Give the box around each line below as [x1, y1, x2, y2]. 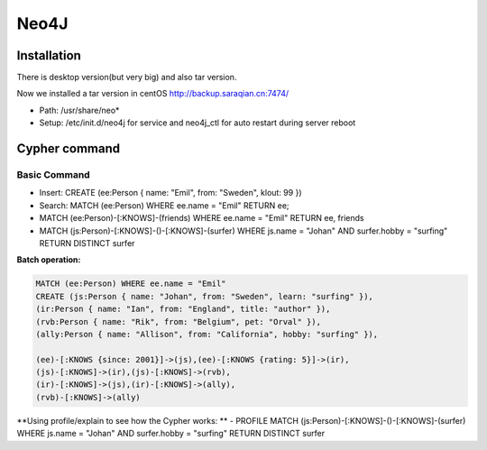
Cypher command [16, 141, 121, 157]
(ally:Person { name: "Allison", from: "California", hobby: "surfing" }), [35, 329, 379, 339]
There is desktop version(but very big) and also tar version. [16, 72, 237, 83]
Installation [16, 48, 81, 63]
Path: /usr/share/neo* [39, 105, 120, 115]
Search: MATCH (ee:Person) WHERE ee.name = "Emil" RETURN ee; [39, 199, 289, 211]
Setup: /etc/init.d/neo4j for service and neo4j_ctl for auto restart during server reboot [39, 117, 356, 128]
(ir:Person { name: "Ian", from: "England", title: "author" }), [35, 304, 331, 315]
